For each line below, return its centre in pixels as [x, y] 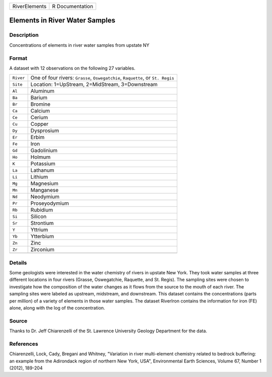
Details [18, 263]
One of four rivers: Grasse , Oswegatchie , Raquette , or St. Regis [103, 78]
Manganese [45, 190]
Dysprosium [45, 131]
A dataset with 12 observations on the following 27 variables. [72, 68]
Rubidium [42, 210]
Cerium [39, 117]
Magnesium [45, 184]
